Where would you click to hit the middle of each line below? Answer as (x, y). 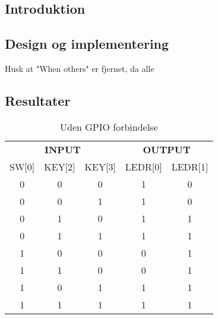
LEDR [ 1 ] (190, 166)
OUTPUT (167, 149)
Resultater (38, 100)
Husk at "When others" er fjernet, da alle (80, 68)
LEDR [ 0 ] (143, 166)
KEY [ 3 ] (100, 166)
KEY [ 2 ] (60, 166)
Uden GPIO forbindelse (109, 127)
